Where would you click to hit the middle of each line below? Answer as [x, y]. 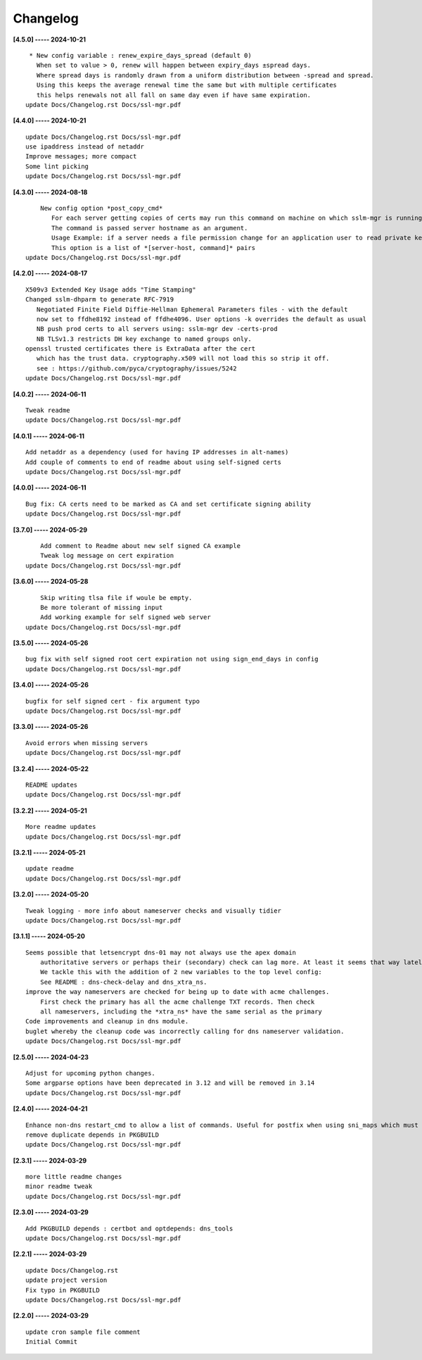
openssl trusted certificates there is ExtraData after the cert [141, 349]
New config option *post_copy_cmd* [101, 208]
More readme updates [61, 827]
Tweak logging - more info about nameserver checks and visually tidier [153, 911]
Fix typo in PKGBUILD [63, 1290]
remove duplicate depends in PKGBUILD [92, 1135]
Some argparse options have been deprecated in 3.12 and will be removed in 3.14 [170, 1083]
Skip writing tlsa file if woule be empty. [116, 598]
